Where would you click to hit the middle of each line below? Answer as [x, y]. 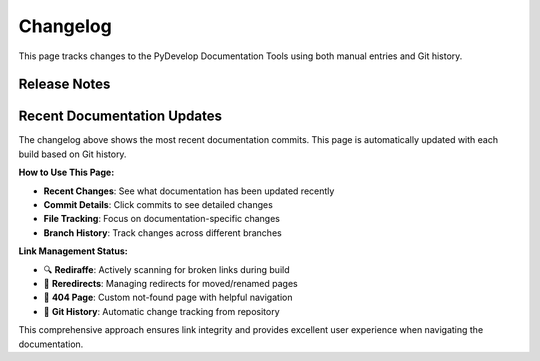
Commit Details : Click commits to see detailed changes [158, 205]
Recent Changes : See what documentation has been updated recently [189, 191]
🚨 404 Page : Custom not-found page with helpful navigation [168, 297]
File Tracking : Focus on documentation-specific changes [161, 219]
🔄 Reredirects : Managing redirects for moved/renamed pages [171, 283]
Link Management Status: [73, 251]
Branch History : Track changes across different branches [162, 232]
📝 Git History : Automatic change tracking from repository [161, 311]
